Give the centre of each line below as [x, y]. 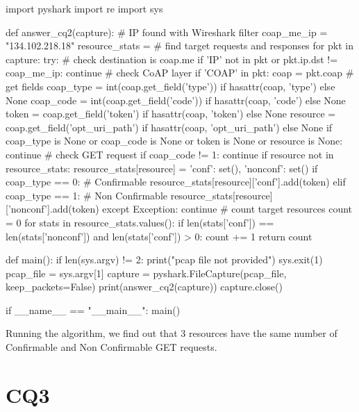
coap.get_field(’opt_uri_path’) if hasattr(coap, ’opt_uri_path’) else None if [169, 127]
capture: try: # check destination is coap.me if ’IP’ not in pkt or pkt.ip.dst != [172, 59]
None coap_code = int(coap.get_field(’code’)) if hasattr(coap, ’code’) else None [176, 100]
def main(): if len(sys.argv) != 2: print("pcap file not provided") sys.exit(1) [164, 259]
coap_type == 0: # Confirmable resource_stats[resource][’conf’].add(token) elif [176, 182]
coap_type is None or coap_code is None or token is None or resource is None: [174, 141]
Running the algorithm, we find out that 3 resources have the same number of [172, 333]
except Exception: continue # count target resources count [227, 209]
